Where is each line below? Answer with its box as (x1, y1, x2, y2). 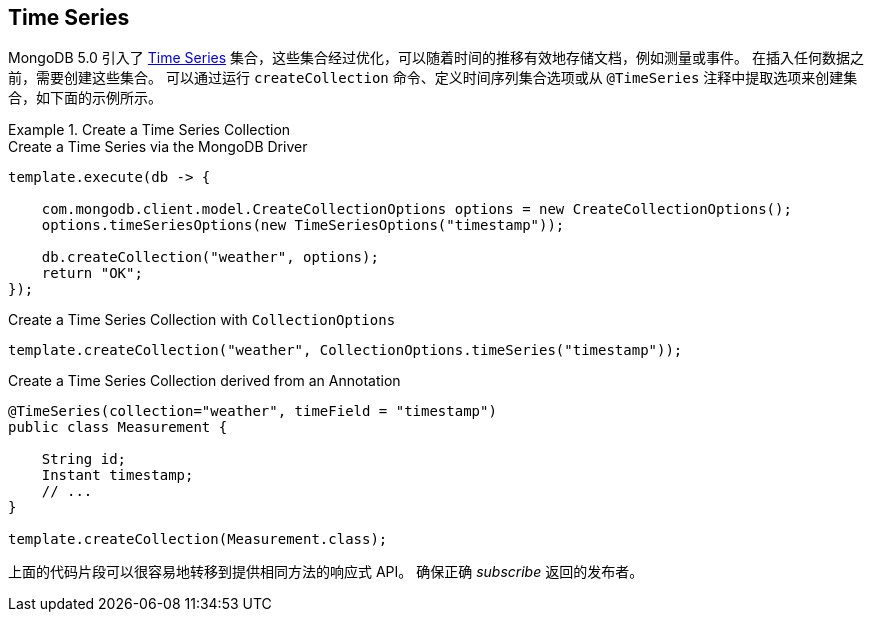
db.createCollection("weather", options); (41, 249, 379, 266)
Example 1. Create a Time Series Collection (8, 121, 291, 139)
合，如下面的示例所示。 (8, 89, 162, 107)
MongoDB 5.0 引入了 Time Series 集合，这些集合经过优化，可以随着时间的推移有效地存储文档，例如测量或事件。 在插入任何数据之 (8, 49, 864, 67)
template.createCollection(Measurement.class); (8, 531, 388, 548)
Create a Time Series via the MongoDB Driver (8, 138, 308, 156)
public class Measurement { (8, 419, 228, 436)
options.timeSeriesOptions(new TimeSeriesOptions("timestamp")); (41, 217, 565, 234)
